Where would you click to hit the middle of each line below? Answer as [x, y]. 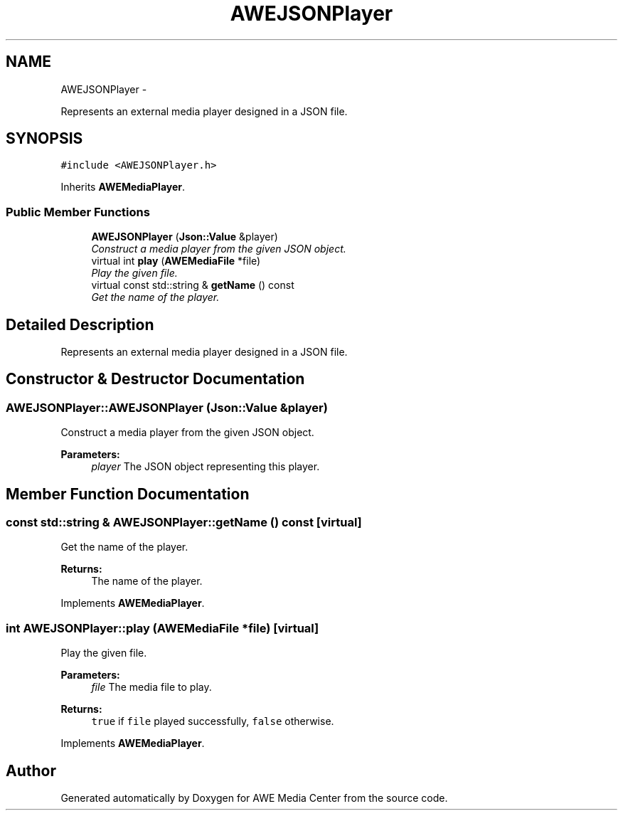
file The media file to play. [151, 687]
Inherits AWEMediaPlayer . [123, 187]
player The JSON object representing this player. [206, 467]
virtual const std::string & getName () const [193, 285]
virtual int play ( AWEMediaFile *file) [176, 261]
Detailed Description [80, 324]
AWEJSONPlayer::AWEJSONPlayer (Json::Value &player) [167, 407]
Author [31, 770]
